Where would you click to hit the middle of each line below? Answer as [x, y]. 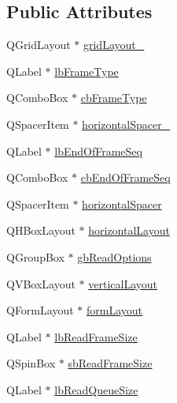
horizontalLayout [129, 230]
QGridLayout [39, 45]
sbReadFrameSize [110, 363]
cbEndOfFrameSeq [125, 177]
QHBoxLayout [41, 230]
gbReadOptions [114, 256]
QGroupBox [35, 256]
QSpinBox [31, 363]
